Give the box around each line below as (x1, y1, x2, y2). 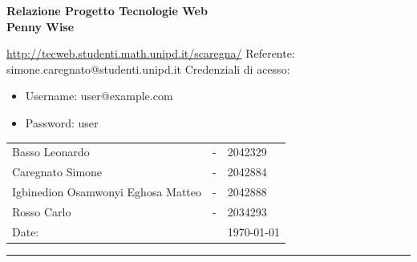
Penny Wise (6, 18, 75, 34)
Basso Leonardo (12, 143, 90, 160)
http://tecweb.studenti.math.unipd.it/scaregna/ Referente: (6, 45, 295, 62)
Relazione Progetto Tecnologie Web (6, 2, 208, 18)
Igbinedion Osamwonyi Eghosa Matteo (12, 183, 202, 200)
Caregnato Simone (12, 163, 103, 180)
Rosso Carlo (12, 203, 71, 220)
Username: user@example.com (25, 87, 173, 104)
